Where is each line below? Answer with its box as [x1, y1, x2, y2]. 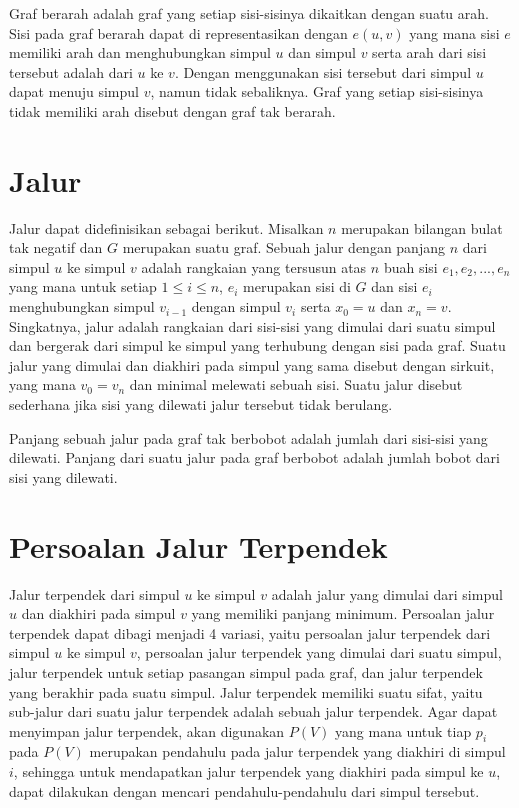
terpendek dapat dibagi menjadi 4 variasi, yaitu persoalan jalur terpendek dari [9, 622, 491, 643]
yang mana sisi [409, 22, 500, 43]
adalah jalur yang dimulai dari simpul [271, 583, 503, 604]
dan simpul [288, 42, 356, 63]
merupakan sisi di [243, 276, 351, 297]
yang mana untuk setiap [9, 276, 157, 297]
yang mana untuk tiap [335, 720, 472, 741]
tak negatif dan [9, 237, 103, 258]
